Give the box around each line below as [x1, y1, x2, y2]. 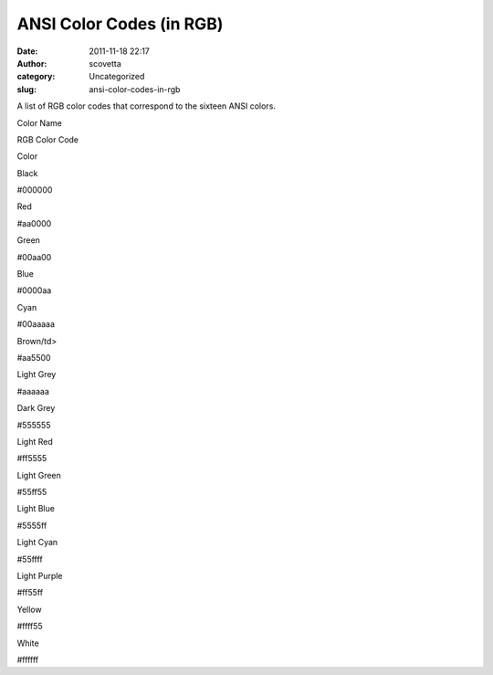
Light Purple [16, 571, 63, 582]
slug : [16, 83, 37, 95]
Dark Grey [16, 403, 56, 414]
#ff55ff [16, 587, 44, 598]
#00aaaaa [16, 319, 55, 330]
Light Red [16, 436, 54, 447]
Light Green [16, 469, 61, 480]
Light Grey [16, 369, 57, 380]
